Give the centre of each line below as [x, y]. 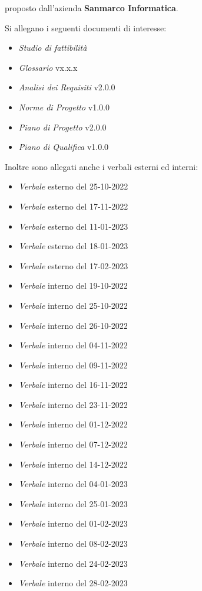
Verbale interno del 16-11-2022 [73, 385]
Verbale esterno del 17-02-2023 [73, 265]
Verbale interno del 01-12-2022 [73, 424]
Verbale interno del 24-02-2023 [73, 563]
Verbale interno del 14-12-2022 [73, 464]
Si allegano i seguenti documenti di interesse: [86, 27]
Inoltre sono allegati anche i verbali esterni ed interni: [102, 166]
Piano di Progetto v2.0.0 [62, 127]
